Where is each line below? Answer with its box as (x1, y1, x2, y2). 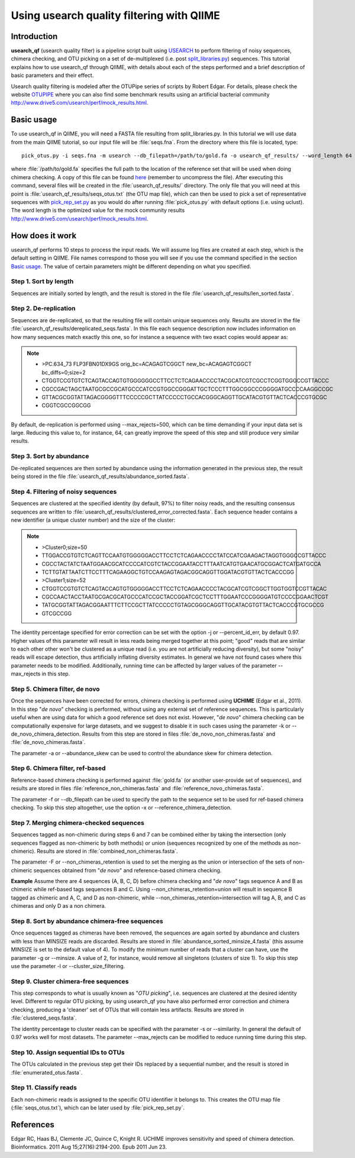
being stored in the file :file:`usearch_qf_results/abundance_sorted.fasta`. (11, 473, 189, 480)
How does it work (11, 231, 77, 241)
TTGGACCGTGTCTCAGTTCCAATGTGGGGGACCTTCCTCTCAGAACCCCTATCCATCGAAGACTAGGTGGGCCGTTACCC (41, 552, 327, 559)
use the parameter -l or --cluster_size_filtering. (11, 962, 125, 969)
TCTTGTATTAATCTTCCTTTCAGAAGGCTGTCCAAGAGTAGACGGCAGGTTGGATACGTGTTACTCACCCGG (41, 568, 295, 575)
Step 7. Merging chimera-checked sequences (11, 819, 144, 827)
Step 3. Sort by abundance (11, 452, 89, 461)
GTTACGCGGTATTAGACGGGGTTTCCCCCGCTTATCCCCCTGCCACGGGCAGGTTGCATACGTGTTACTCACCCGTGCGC (41, 393, 328, 400)
